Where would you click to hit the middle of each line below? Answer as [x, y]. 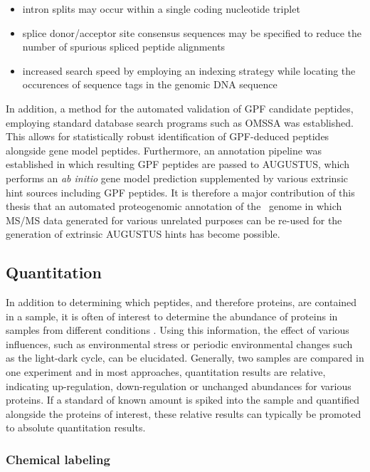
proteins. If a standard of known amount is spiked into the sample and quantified [183, 400]
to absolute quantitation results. [76, 428]
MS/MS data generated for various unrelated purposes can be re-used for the [174, 220]
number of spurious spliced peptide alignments [124, 47]
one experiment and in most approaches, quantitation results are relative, [166, 372]
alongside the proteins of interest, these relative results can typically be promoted [184, 413]
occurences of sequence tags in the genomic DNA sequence [150, 84]
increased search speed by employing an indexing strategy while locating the [189, 70]
